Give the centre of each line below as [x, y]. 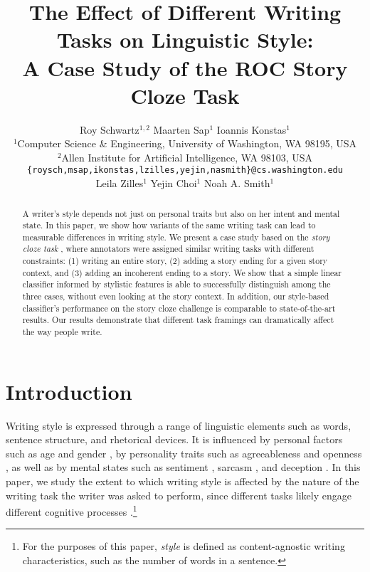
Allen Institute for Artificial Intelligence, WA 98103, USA [187, 157]
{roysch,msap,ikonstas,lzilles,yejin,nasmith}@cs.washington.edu [185, 170]
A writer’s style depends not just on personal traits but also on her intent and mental [181, 213]
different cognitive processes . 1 [72, 510]
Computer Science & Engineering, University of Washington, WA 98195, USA [187, 143]
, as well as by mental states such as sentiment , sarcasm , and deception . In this [183, 467]
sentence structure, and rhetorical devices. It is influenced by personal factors [174, 439]
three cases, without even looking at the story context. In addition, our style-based [176, 296]
